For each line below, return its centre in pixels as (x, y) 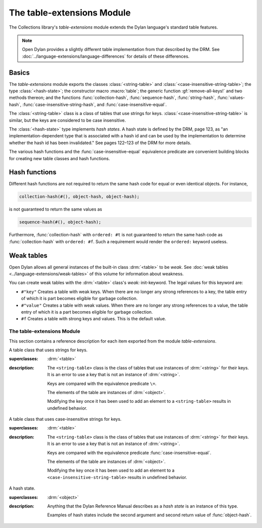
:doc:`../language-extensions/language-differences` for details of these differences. (106, 56)
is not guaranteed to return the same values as (56, 209)
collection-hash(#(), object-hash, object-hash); (79, 197)
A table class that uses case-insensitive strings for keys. (65, 419)
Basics (19, 73)
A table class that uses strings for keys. (48, 350)
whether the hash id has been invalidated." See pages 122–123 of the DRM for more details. (100, 143)
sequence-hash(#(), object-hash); (60, 222)
